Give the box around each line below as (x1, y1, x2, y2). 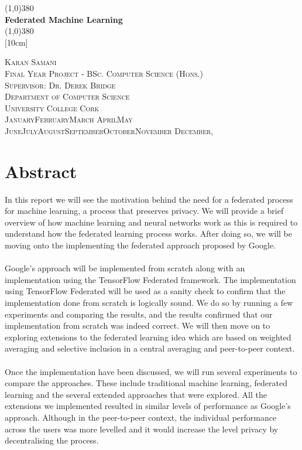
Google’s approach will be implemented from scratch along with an (5, 262, 245, 274)
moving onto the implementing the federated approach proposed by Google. (5, 239, 276, 251)
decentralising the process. (5, 434, 99, 446)
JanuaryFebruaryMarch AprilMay (5, 113, 133, 125)
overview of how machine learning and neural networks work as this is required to (5, 216, 298, 228)
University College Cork (5, 101, 99, 114)
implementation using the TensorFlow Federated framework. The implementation (5, 273, 296, 285)
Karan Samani (5, 56, 57, 68)
